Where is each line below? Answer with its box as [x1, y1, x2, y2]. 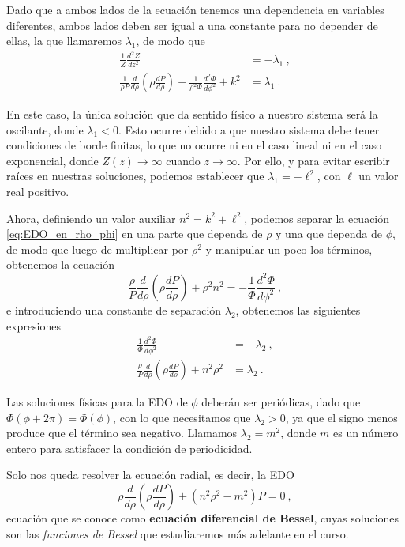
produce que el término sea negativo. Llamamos [6, 424, 238, 441]
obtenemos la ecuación [6, 256, 114, 273]
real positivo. [6, 183, 69, 200]
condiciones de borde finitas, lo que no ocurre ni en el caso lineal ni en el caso [6, 137, 382, 153]
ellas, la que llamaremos [6, 32, 122, 49]
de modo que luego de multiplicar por [6, 240, 189, 257]
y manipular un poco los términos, [205, 240, 373, 257]
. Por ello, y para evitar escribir [237, 152, 390, 168]
